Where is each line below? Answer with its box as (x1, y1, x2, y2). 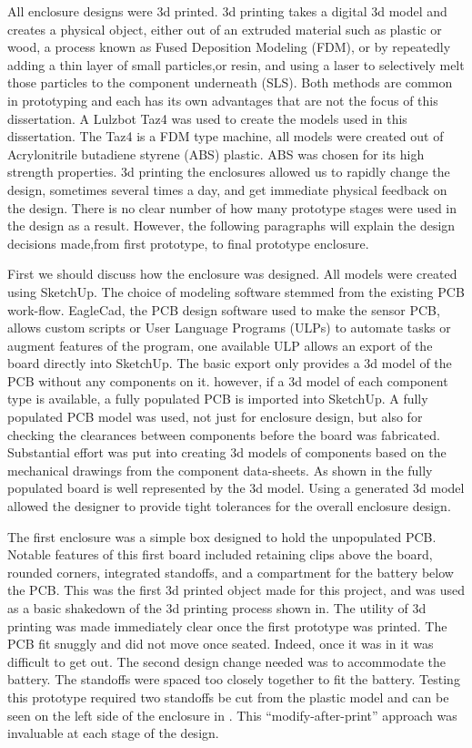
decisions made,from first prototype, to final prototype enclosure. (7, 233, 369, 252)
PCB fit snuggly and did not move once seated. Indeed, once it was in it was (7, 634, 434, 653)
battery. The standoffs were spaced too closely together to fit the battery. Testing (7, 670, 460, 689)
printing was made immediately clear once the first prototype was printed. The (7, 616, 447, 635)
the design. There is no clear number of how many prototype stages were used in (7, 198, 457, 217)
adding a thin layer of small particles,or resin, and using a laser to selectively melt (7, 55, 465, 74)
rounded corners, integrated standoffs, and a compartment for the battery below (7, 562, 454, 581)
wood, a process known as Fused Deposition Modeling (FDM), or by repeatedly (7, 37, 451, 56)
